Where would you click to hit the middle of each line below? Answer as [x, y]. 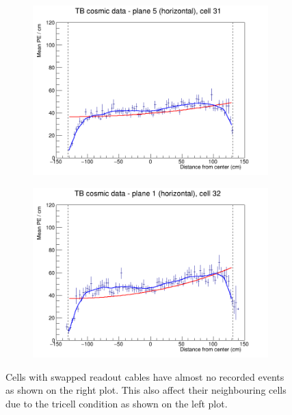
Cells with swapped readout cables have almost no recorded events [145, 376]
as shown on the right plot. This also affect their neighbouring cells [146, 390]
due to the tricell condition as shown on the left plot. [117, 403]
